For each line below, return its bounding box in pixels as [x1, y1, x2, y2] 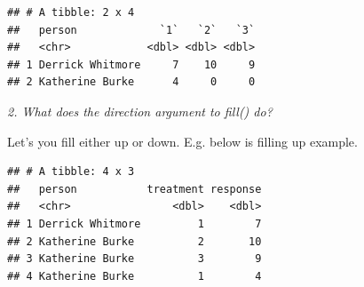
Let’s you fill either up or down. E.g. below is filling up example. [7, 132, 358, 150]
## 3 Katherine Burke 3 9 [7, 252, 262, 266]
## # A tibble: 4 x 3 [7, 165, 135, 179]
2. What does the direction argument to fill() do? [7, 101, 273, 120]
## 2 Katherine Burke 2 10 [7, 235, 262, 248]
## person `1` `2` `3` [7, 23, 256, 36]
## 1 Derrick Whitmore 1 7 [7, 217, 262, 230]
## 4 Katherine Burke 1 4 [7, 269, 262, 283]
